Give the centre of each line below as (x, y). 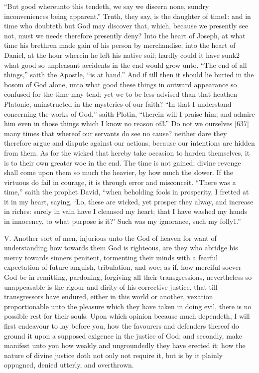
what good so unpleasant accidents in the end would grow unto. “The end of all (126, 65)
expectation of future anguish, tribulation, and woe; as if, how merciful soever (123, 267)
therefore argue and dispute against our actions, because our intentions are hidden (129, 143)
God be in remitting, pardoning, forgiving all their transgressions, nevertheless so (128, 277)
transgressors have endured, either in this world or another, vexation (109, 296)
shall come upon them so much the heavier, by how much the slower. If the (119, 172)
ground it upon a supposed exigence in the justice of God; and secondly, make (123, 335)
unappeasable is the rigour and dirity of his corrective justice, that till (111, 286)
